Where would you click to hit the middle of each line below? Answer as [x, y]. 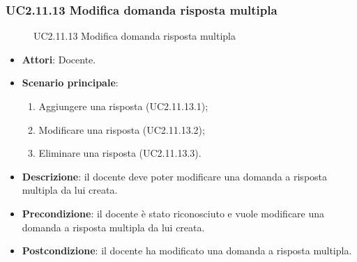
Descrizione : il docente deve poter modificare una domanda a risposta [175, 176]
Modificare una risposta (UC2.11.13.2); [122, 129]
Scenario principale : [70, 83]
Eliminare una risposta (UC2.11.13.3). [120, 153]
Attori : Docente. [59, 59]
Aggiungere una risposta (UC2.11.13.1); [123, 106]
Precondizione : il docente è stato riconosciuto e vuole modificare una [173, 213]
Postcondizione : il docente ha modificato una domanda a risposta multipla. [187, 251]
